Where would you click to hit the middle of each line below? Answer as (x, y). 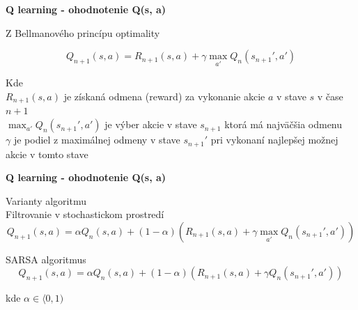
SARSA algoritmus (46, 259)
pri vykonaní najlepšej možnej (274, 140)
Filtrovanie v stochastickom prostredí (85, 214)
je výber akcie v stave (151, 124)
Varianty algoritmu (46, 200)
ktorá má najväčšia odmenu (283, 124)
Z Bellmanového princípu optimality (83, 32)
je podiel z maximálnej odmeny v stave (97, 140)
